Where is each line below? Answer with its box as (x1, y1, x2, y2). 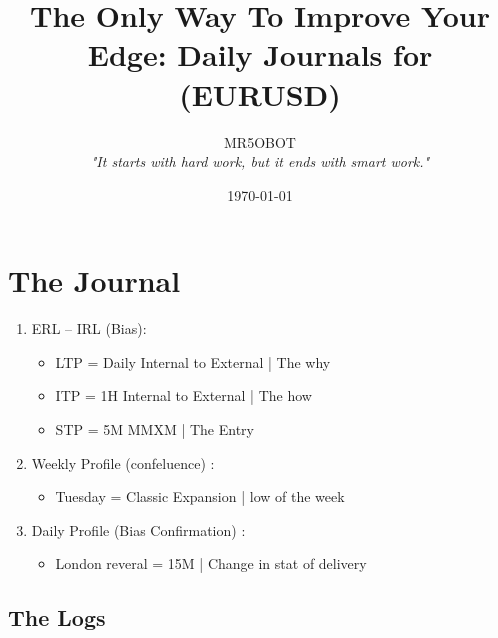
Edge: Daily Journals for (87, 34, 433, 75)
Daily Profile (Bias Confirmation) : (31, 519, 246, 540)
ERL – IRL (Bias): (31, 318, 147, 339)
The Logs (8, 602, 106, 633)
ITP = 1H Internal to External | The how (55, 385, 312, 406)
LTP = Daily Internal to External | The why (55, 351, 331, 372)
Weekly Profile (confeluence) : (31, 452, 215, 473)
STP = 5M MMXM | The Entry (55, 419, 254, 439)
